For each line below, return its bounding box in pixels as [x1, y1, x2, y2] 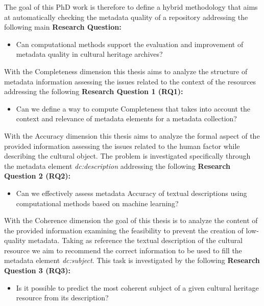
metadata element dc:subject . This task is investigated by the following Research [4, 255, 260, 266]
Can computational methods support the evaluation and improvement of [16, 38, 244, 49]
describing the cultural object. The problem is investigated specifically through [4, 150, 251, 161]
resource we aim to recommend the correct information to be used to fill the [4, 245, 242, 255]
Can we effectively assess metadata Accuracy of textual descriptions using [16, 187, 247, 198]
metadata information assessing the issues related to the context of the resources [4, 76, 256, 86]
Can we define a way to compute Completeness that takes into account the [16, 103, 251, 114]
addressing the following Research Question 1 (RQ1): [4, 86, 183, 97]
